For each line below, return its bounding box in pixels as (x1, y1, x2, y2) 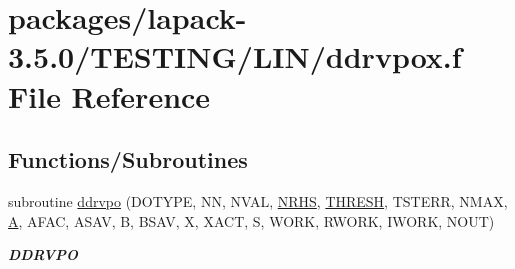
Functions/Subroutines (8, 144, 248, 175)
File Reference (8, 75, 211, 116)
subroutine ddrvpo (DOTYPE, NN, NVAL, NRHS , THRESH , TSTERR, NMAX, (8, 190, 508, 211)
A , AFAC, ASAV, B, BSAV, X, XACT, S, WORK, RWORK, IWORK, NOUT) (8, 210, 495, 231)
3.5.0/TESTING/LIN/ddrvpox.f (8, 36, 462, 77)
